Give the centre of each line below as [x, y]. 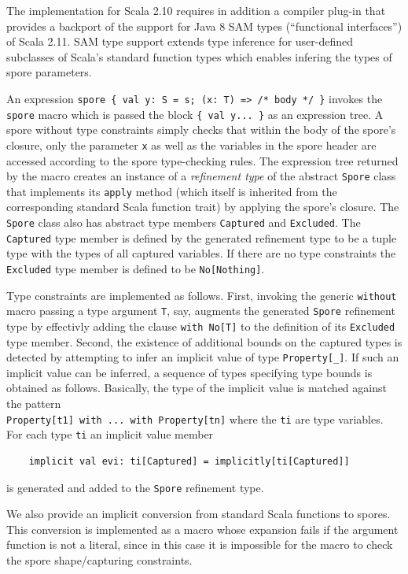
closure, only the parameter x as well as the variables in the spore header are [191, 144]
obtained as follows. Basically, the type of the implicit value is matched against [197, 388]
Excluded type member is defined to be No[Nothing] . [136, 268]
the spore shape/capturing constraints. [99, 559]
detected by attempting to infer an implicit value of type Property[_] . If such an [203, 357]
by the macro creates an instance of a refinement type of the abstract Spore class [201, 176]
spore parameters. [49, 72]
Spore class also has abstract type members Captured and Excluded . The [184, 222]
